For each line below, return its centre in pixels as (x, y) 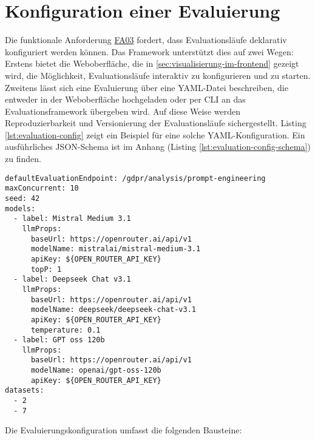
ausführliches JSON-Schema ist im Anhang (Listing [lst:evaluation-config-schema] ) (158, 147)
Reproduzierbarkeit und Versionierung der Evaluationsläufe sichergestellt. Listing (156, 123)
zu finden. (23, 159)
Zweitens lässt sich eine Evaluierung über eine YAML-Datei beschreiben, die (147, 87)
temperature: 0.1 (66, 330)
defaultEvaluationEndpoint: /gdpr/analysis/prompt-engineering (135, 178)
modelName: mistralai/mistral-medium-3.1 (116, 249)
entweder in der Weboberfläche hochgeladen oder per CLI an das (125, 99)
